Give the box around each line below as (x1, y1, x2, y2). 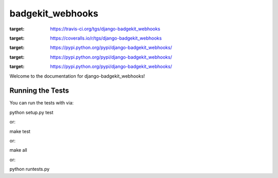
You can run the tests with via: (9, 100, 74, 106)
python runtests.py (9, 166, 50, 172)
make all (9, 147, 28, 153)
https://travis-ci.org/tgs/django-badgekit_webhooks (50, 26, 161, 32)
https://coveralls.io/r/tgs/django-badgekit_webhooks (50, 35, 162, 41)
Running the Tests (9, 86, 69, 95)
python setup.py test (9, 109, 54, 115)
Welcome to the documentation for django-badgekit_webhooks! (9, 73, 145, 79)
